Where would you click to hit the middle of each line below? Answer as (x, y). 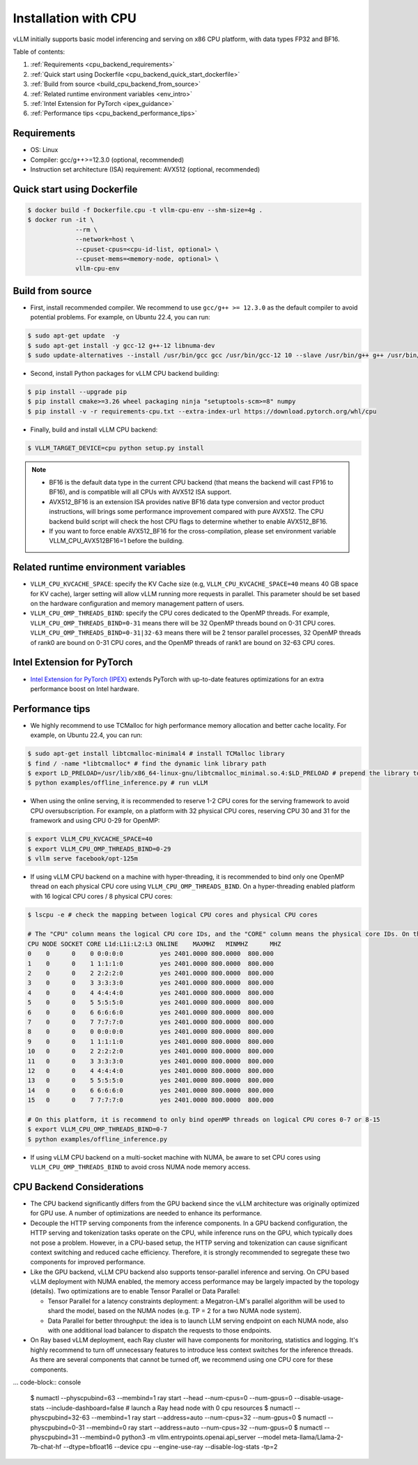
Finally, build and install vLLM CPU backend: (94, 430)
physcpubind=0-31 (57, 1427)
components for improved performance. (88, 1262)
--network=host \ (105, 240)
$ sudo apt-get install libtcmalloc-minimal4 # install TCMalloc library (156, 754)
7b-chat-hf (46, 1447)
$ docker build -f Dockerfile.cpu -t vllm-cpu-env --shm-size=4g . (145, 210)
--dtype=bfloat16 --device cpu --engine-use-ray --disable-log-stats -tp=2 (170, 1447)
